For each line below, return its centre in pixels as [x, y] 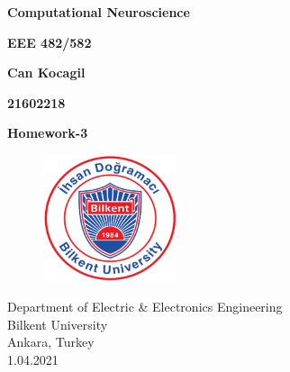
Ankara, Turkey [51, 342]
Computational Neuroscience [99, 12]
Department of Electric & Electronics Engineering [145, 306]
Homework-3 [48, 133]
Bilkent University [58, 324]
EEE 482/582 [50, 42]
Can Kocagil [46, 73]
